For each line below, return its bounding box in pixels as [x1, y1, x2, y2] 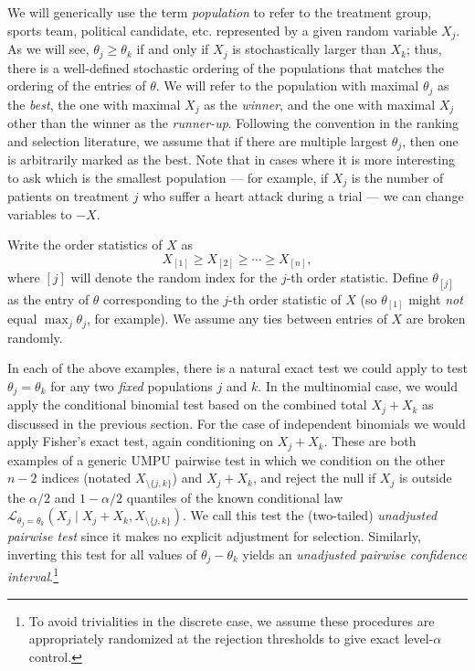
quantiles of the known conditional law [126, 487, 343, 506]
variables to [7, 204, 72, 223]
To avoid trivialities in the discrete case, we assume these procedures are [28, 611, 435, 630]
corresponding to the [103, 289, 219, 308]
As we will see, [7, 39, 90, 59]
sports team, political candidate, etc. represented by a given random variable [7, 20, 438, 39]
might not [408, 289, 463, 308]
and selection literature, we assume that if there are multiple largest [7, 131, 388, 150]
